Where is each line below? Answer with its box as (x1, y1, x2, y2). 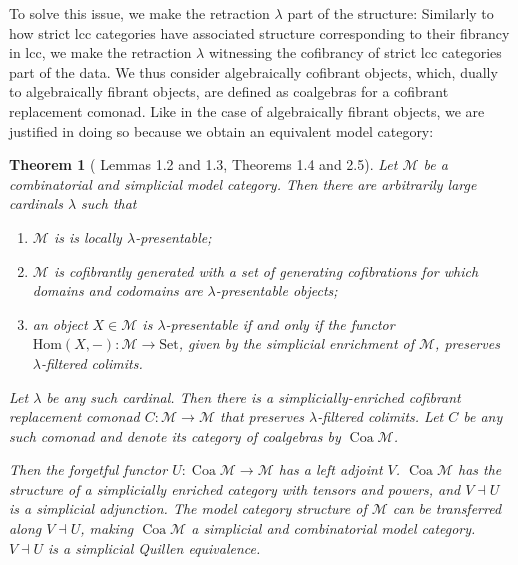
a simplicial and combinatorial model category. (191, 518, 476, 539)
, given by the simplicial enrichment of (178, 333, 415, 354)
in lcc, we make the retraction (9, 42, 192, 63)
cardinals (9, 193, 63, 214)
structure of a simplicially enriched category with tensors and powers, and (9, 478, 461, 499)
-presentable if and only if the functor (165, 313, 395, 334)
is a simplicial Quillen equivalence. (48, 537, 261, 558)
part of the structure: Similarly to (287, 3, 494, 23)
